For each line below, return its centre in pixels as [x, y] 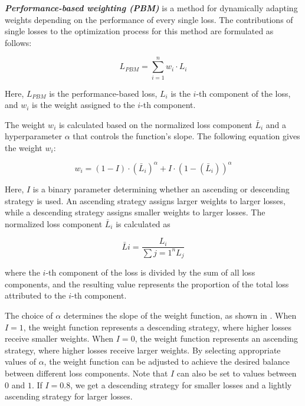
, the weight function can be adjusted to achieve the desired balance [167, 361]
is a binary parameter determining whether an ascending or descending [161, 189]
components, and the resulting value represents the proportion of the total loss [147, 284]
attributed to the [35, 295]
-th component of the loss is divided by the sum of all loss [150, 272]
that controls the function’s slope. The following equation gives [186, 136]
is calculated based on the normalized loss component [155, 124]
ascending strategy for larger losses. [69, 396]
